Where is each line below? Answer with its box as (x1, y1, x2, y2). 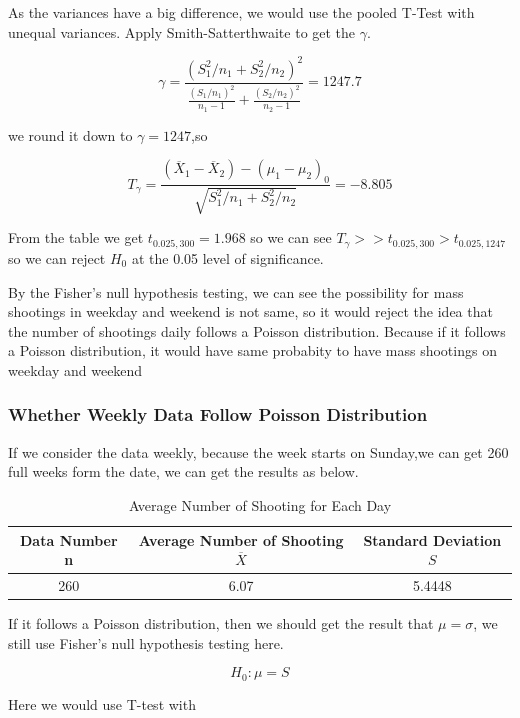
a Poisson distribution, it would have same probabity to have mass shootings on (8, 340, 497, 361)
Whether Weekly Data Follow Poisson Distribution (8, 402, 428, 427)
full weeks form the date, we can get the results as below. (8, 461, 359, 482)
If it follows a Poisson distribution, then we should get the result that (8, 613, 434, 634)
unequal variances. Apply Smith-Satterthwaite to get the (8, 21, 356, 42)
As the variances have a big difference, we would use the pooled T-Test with (8, 2, 475, 22)
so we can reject (8, 247, 106, 268)
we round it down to (8, 124, 133, 145)
